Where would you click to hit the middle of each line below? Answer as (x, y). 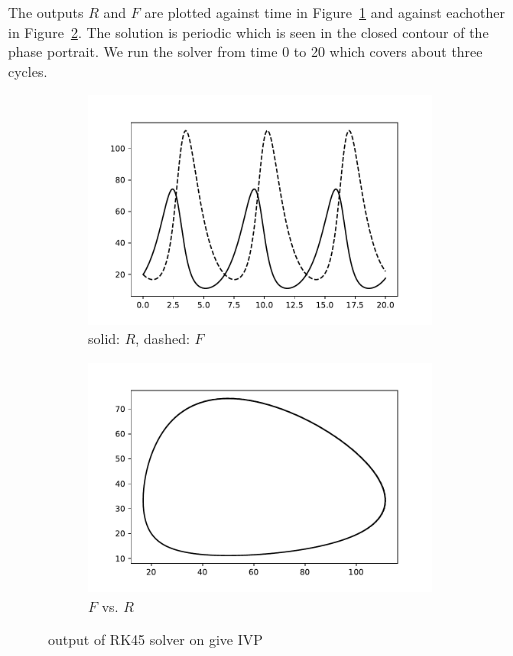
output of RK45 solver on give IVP (155, 639)
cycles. (28, 70)
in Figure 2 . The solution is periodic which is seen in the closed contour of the (248, 31)
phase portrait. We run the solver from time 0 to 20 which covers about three (245, 51)
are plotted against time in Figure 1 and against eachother (325, 12)
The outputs (46, 12)
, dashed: (162, 338)
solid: (104, 338)
